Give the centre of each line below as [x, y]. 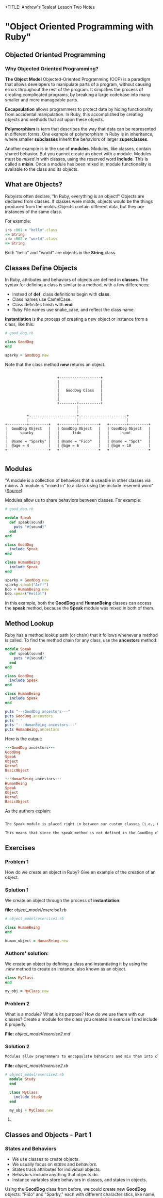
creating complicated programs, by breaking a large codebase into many [78, 95]
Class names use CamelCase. [42, 299]
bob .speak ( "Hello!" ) [26, 594]
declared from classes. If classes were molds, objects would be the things [79, 201]
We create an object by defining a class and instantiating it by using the [76, 964]
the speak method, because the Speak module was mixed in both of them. [80, 608]
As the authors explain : [28, 811]
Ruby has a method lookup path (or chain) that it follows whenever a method [81, 635]
